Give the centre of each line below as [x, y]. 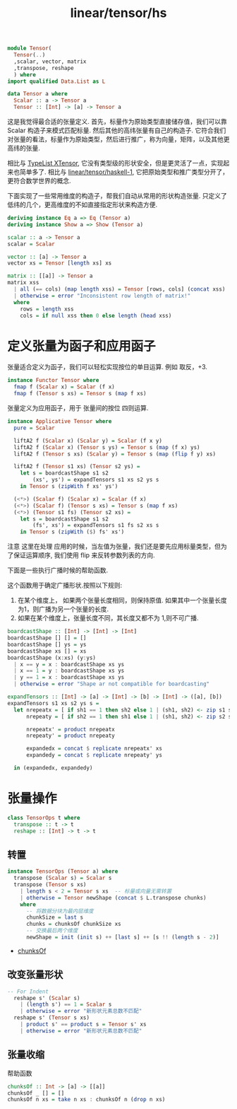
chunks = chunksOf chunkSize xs [73, 924]
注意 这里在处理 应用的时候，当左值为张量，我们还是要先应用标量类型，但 [114, 547]
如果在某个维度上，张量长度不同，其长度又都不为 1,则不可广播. [108, 618]
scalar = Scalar [31, 244]
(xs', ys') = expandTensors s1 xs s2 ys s [96, 480]
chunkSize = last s [54, 917]
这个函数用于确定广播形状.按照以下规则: [65, 586]
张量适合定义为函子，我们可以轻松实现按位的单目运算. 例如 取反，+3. [108, 367]
